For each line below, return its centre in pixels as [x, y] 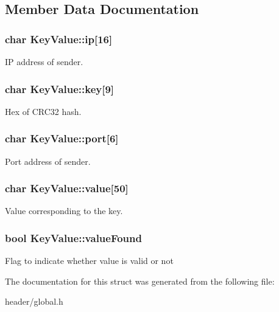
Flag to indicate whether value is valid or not [89, 261]
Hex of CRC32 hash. [43, 111]
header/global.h [34, 301]
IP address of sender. [44, 61]
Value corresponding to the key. [64, 211]
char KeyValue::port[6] [62, 138]
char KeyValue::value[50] [67, 188]
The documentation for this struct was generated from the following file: [140, 281]
